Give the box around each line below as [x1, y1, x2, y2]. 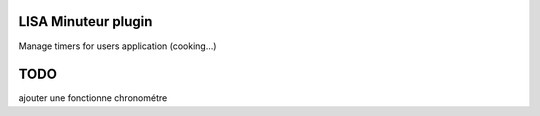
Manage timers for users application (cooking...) [18, 40, 217, 52]
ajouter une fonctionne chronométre [18, 92, 168, 104]
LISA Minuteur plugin [18, 13, 153, 30]
